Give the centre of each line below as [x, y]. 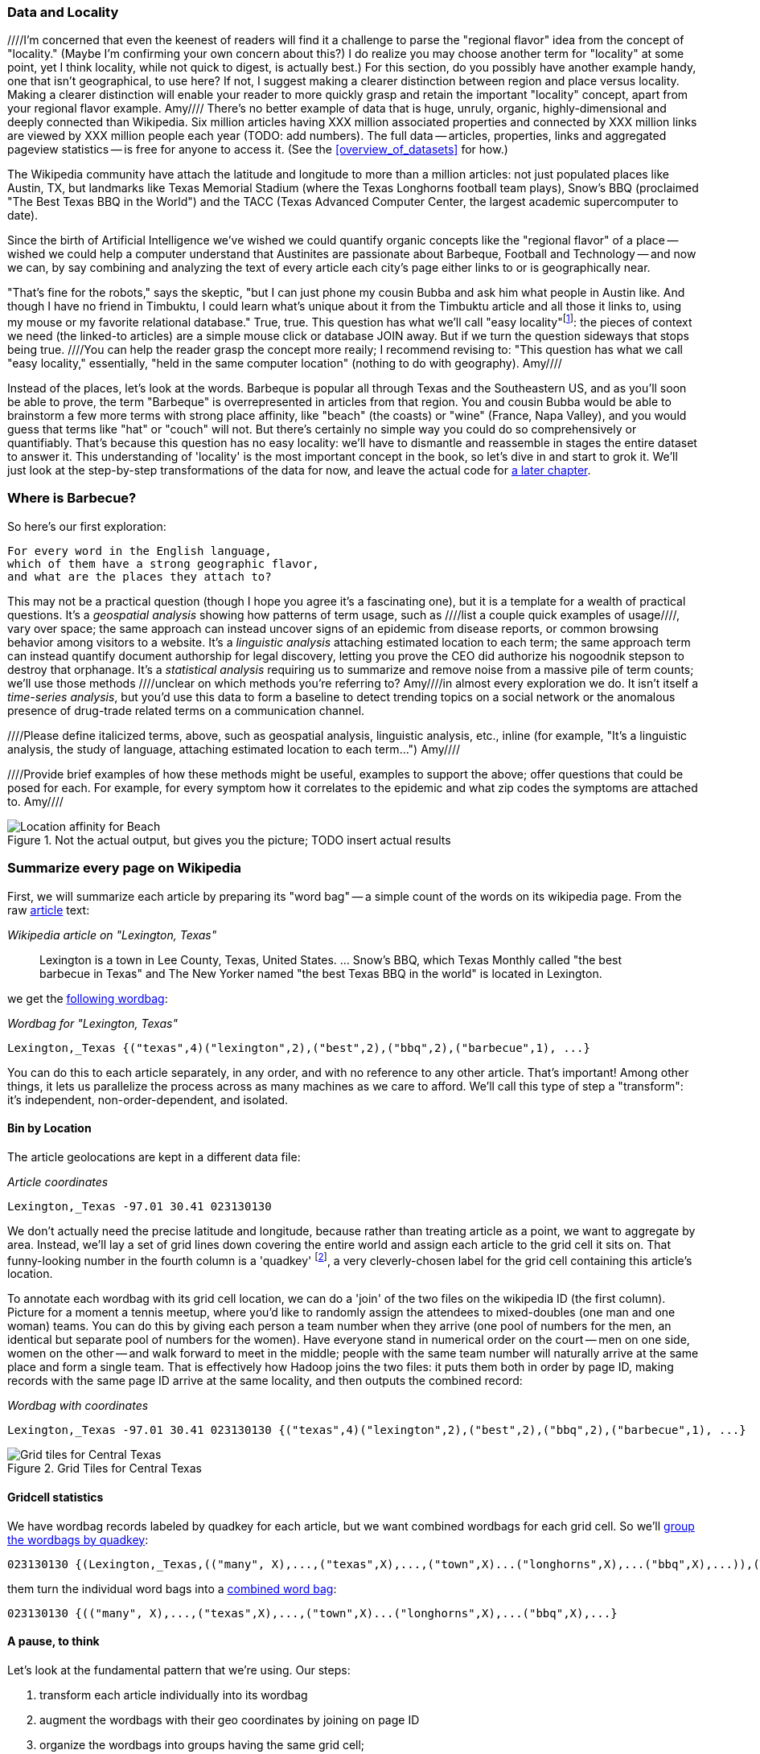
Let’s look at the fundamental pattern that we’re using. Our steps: [179, 1670]
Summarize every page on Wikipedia [125, 868]
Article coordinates [58, 1181]
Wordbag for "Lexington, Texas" [92, 1023]
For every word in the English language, [140, 550]
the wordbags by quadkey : [78, 1539]
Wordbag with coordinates [78, 1406]
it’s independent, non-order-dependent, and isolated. [148, 1099]
